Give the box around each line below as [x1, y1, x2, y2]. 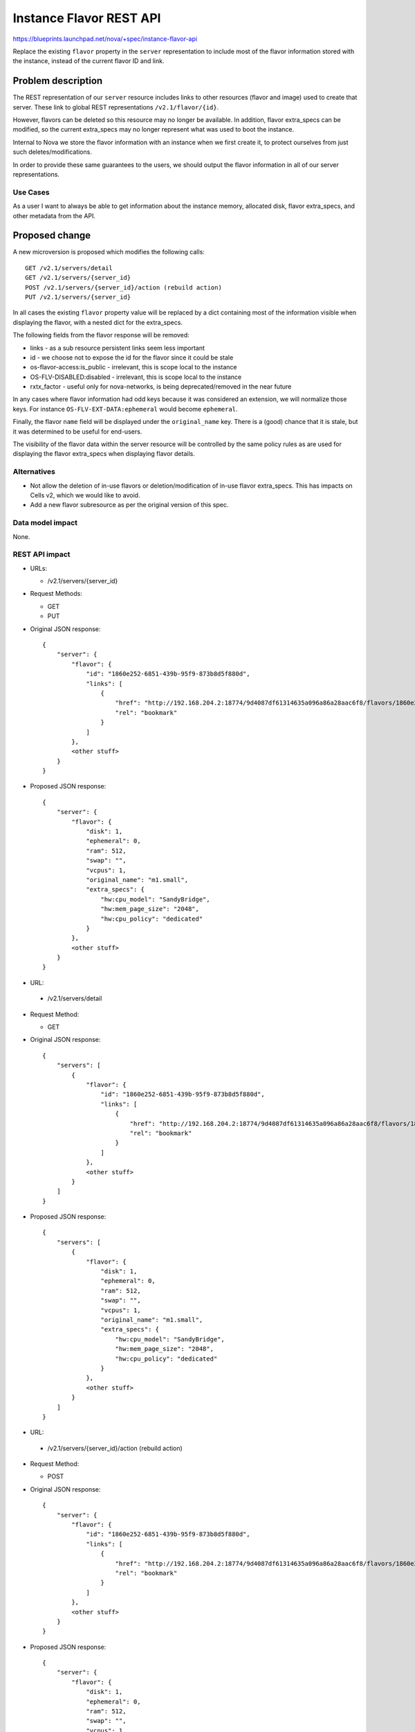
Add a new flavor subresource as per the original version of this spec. [30, 501, 229, 509]
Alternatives [12, 467, 55, 477]
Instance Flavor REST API [12, 10, 161, 26]
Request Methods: [30, 590, 82, 598]
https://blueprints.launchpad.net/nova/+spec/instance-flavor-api [12, 35, 197, 43]
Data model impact [12, 518, 78, 528]
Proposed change [12, 229, 91, 242]
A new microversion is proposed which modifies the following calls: [12, 248, 205, 256]
